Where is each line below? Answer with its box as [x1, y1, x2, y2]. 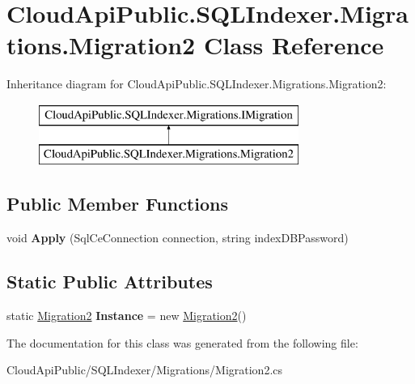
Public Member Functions [6, 191, 228, 216]
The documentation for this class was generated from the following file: [6, 334, 358, 351]
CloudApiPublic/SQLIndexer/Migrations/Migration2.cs [6, 361, 283, 378]
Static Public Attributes [6, 269, 213, 294]
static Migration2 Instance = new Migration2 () [6, 307, 247, 324]
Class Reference [203, 28, 384, 62]
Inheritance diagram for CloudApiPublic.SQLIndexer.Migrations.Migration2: [6, 75, 387, 92]
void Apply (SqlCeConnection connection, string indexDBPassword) [6, 229, 349, 246]
